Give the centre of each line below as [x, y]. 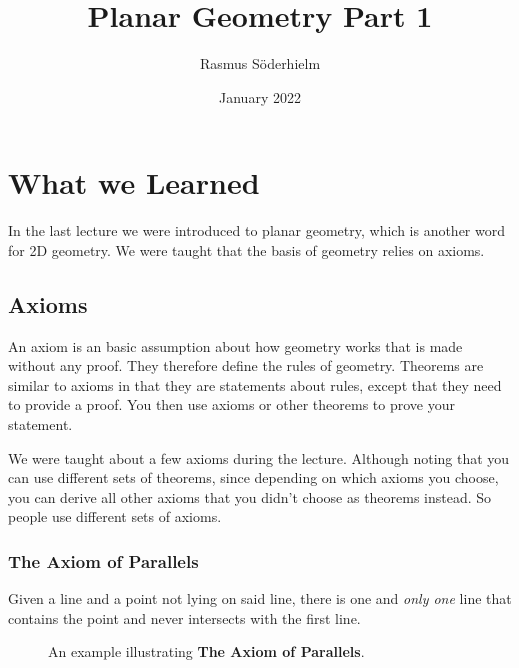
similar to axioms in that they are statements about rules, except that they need [255, 384]
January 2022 [260, 96]
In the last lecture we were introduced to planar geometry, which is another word [257, 230]
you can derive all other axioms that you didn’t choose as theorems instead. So [250, 496]
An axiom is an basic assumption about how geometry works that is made [235, 345]
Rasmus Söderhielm [260, 63]
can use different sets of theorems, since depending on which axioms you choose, [253, 477]
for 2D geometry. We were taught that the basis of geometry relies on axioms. [246, 249]
